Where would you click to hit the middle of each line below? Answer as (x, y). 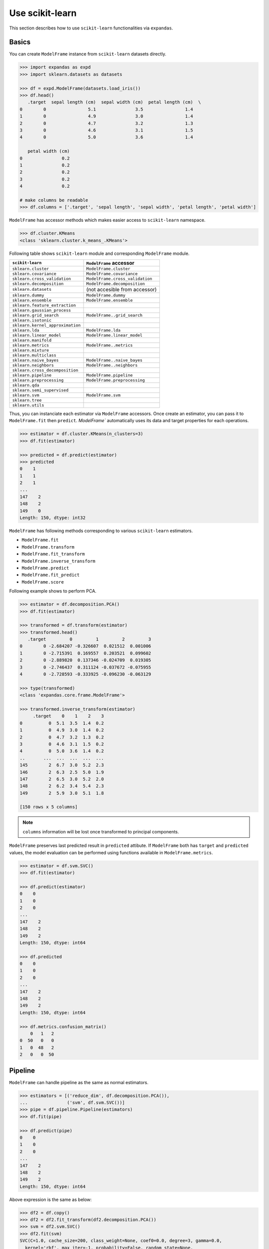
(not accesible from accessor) (122, 289)
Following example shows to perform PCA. (53, 591)
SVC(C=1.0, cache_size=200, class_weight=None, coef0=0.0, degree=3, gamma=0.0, (121, 1241)
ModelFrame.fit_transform (53, 554)
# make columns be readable (54, 200)
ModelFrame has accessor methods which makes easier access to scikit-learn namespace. (107, 220)
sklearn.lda (26, 330)
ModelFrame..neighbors (112, 365)
